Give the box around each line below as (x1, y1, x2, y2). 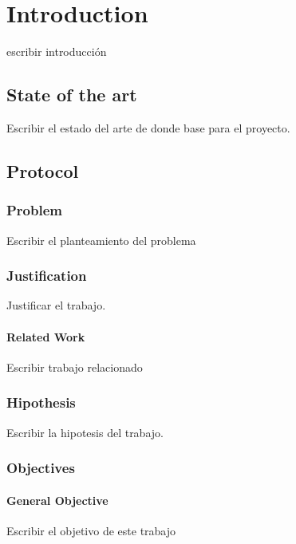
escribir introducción (6, 43, 107, 60)
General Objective (6, 491, 109, 508)
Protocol (6, 158, 79, 183)
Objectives (6, 458, 75, 478)
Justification (6, 266, 87, 286)
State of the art (6, 82, 137, 107)
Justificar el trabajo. (6, 297, 106, 313)
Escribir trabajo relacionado (6, 358, 143, 375)
